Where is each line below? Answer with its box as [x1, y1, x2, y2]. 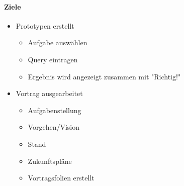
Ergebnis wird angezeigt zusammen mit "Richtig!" [28, 71, 181, 81]
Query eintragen [28, 54, 78, 64]
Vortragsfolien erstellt [28, 172, 95, 183]
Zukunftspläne [28, 155, 72, 166]
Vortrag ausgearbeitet [16, 88, 83, 99]
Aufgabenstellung [28, 105, 81, 115]
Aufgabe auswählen [28, 37, 87, 48]
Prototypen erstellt [16, 20, 74, 31]
